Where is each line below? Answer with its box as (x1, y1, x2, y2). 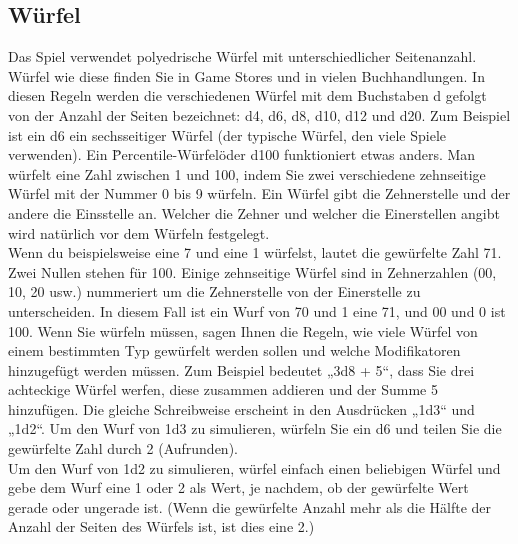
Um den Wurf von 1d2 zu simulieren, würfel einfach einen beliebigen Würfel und (8, 457, 501, 478)
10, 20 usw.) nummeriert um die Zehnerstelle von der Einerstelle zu (8, 281, 421, 302)
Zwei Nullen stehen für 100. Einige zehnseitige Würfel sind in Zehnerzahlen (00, (8, 261, 497, 282)
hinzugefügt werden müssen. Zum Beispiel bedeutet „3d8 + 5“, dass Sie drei (8, 359, 475, 380)
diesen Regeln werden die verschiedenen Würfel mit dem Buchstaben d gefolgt (8, 85, 487, 106)
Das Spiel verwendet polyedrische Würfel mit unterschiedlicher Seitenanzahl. (8, 46, 477, 67)
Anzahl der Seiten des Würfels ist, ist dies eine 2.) (8, 516, 315, 537)
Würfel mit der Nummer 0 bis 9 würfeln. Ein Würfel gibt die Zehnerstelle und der (8, 183, 511, 204)
